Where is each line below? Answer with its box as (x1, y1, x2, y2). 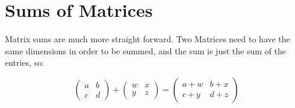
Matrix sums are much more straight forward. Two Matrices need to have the (5, 33, 290, 45)
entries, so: (5, 56, 45, 69)
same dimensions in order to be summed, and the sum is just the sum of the (5, 44, 286, 57)
